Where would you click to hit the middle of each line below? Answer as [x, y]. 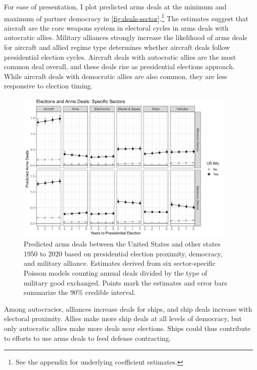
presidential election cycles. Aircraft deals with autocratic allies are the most [120, 57]
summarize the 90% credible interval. [80, 292]
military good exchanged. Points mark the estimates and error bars [126, 282]
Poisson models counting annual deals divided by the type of [116, 273]
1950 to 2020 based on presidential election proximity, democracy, [123, 253]
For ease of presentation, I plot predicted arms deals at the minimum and [115, 6]
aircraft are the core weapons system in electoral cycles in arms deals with [116, 27]
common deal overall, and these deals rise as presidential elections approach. [119, 66]
